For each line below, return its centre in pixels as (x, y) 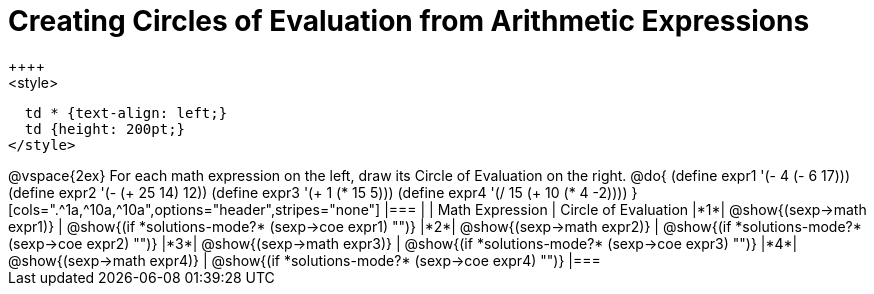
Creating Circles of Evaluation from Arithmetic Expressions (409, 21)
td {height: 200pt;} (105, 128)
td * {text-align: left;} (126, 112)
